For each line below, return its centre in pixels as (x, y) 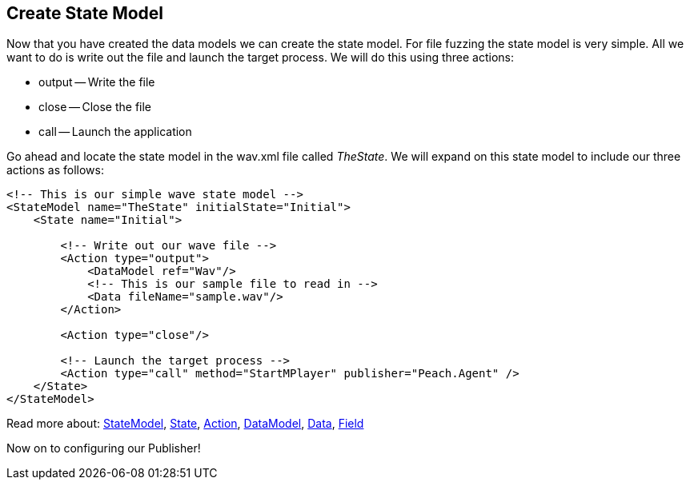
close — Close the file (95, 107)
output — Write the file (97, 82)
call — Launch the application (115, 132)
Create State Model (85, 13)
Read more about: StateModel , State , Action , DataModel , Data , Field (185, 424)
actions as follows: (55, 170)
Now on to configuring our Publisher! (104, 448)
